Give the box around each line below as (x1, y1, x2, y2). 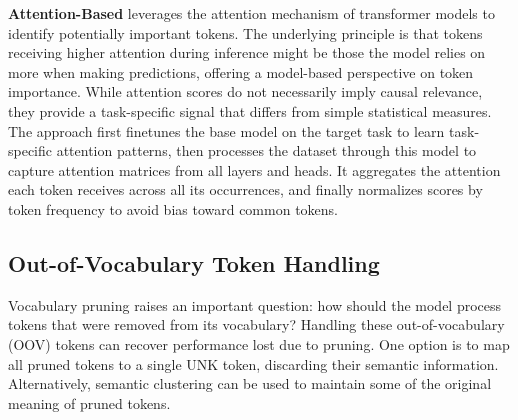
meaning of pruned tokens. (8, 392, 171, 413)
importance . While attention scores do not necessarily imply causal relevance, (8, 81, 483, 102)
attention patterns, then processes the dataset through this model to (56, 140, 477, 161)
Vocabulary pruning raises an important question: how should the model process (8, 294, 502, 315)
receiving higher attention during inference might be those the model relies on (8, 42, 486, 63)
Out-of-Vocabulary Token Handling (8, 247, 380, 278)
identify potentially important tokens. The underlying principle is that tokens (8, 22, 483, 43)
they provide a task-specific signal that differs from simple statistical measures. (8, 100, 492, 121)
